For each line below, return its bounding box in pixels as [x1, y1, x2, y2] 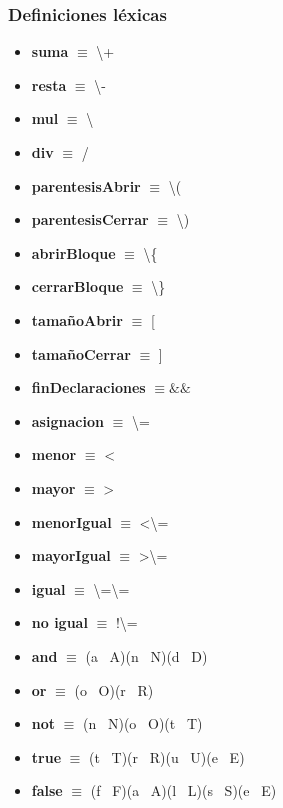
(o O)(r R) [74, 679, 154, 700]
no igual [31, 612, 88, 633]
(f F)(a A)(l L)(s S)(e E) [90, 780, 277, 801]
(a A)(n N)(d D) [85, 645, 208, 666]
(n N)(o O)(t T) [83, 713, 203, 734]
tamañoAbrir [31, 309, 123, 330]
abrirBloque [31, 242, 116, 263]
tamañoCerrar [31, 343, 131, 364]
